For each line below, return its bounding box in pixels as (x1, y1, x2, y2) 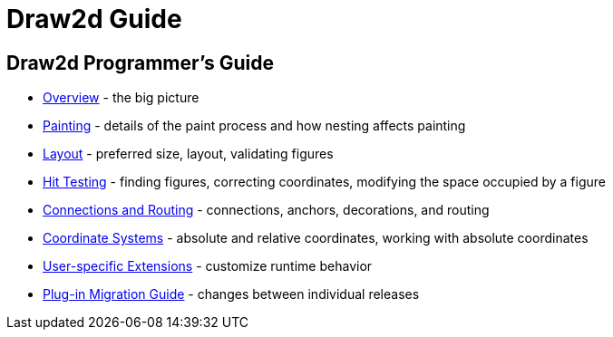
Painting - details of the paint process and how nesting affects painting (43, 118, 466, 134)
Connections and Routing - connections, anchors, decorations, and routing (43, 202, 490, 218)
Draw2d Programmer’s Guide (6, 51, 274, 74)
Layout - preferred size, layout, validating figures (43, 146, 334, 162)
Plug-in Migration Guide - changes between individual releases (43, 286, 420, 303)
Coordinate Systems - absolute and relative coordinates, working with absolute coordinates (43, 230, 589, 246)
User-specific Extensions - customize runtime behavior (43, 258, 373, 274)
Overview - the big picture (43, 90, 199, 106)
